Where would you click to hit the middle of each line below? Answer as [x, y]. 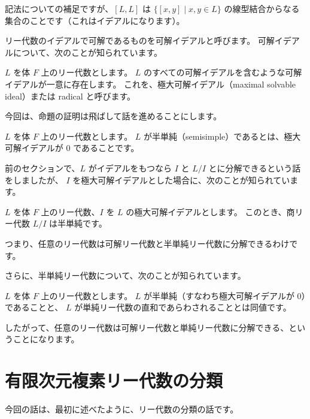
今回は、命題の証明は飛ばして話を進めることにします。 [113, 116]
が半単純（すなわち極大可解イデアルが [219, 295]
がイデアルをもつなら [130, 168]
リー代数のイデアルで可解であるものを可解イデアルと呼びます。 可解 [140, 40]
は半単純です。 [78, 223]
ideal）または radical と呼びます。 [70, 96]
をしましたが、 [34, 180]
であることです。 [106, 148]
